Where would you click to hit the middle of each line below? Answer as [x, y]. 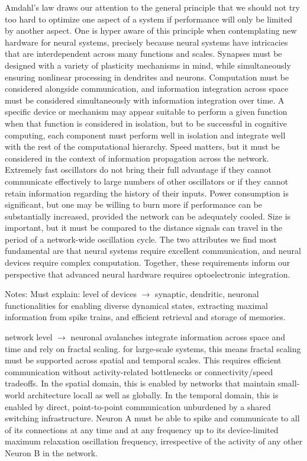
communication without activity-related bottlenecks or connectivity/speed [139, 371]
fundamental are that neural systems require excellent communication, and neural [153, 251]
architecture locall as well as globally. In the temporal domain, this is [153, 395]
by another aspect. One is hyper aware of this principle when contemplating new [151, 30]
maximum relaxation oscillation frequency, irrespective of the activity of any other [154, 441]
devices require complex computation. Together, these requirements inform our [148, 262]
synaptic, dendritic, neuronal [207, 294]
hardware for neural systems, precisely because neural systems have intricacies [146, 42]
